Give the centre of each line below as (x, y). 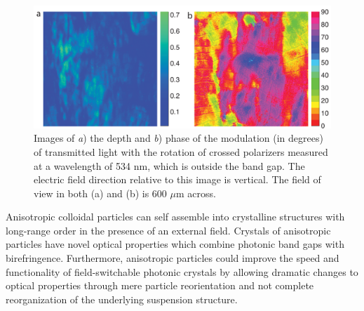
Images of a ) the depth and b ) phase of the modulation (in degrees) (178, 138)
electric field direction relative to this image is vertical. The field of (177, 179)
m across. (196, 193)
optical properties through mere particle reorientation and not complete (160, 285)
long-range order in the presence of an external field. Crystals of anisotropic (168, 230)
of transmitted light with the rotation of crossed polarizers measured (181, 151)
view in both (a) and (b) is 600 (100, 193)
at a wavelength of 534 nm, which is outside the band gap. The (169, 165)
